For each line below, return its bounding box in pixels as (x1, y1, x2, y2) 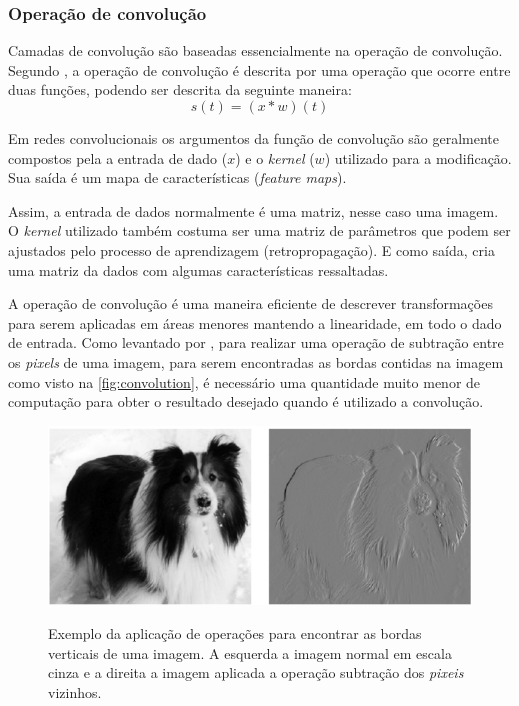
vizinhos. (48, 681, 102, 702)
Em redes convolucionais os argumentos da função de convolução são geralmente (8, 128, 500, 148)
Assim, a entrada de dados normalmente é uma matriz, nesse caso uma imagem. (8, 200, 499, 221)
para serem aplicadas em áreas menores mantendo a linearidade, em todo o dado (8, 312, 502, 333)
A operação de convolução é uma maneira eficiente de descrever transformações (8, 293, 493, 314)
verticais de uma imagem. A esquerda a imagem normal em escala (48, 642, 452, 663)
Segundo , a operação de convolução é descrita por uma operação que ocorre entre (8, 59, 511, 80)
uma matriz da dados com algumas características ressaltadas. (8, 259, 389, 280)
